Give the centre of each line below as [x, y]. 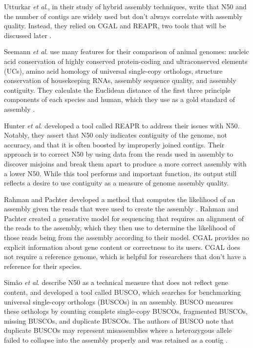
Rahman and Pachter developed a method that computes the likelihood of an [120, 199]
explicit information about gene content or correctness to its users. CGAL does [122, 247]
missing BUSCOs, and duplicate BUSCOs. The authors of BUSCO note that [119, 320]
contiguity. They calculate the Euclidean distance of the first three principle [117, 90]
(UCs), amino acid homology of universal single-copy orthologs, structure [113, 71]
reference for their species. [43, 266]
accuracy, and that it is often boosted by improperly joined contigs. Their [114, 144]
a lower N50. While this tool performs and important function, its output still [120, 173]
